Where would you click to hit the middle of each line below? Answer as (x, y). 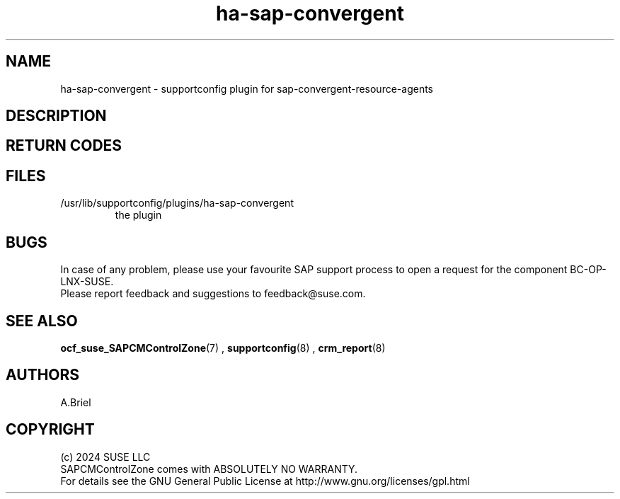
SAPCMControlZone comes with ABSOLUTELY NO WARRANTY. (209, 469)
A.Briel (76, 402)
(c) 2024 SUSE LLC (105, 457)
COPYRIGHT (50, 430)
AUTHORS (43, 375)
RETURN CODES (64, 146)
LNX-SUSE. (87, 282)
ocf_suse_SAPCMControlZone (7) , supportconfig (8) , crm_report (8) (223, 348)
